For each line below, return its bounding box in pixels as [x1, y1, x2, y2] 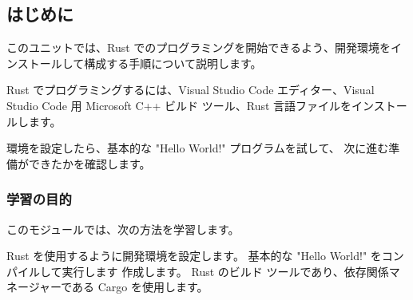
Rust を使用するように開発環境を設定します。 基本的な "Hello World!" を [6, 247, 382, 264]
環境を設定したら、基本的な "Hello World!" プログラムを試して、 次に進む [6, 140, 389, 156]
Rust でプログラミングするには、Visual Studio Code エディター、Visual [6, 81, 375, 98]
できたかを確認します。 [28, 155, 151, 172]
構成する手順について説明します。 [84, 54, 262, 71]
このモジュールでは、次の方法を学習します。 [6, 220, 240, 237]
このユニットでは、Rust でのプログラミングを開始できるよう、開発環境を [6, 39, 391, 56]
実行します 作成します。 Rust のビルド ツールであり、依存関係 [62, 262, 389, 279]
